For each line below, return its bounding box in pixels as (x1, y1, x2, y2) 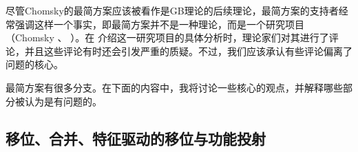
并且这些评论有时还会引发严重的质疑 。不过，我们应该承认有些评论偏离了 (24, 43, 352, 58)
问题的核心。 (6, 57, 63, 72)
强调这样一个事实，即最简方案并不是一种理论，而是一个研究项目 (14, 17, 304, 31)
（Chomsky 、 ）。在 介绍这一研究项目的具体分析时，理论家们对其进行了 (6, 30, 329, 45)
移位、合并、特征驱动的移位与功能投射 (6, 127, 266, 149)
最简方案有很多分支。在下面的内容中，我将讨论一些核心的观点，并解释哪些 (6, 80, 343, 94)
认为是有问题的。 (24, 94, 102, 108)
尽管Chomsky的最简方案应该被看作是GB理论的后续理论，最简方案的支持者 (6, 3, 339, 17)
